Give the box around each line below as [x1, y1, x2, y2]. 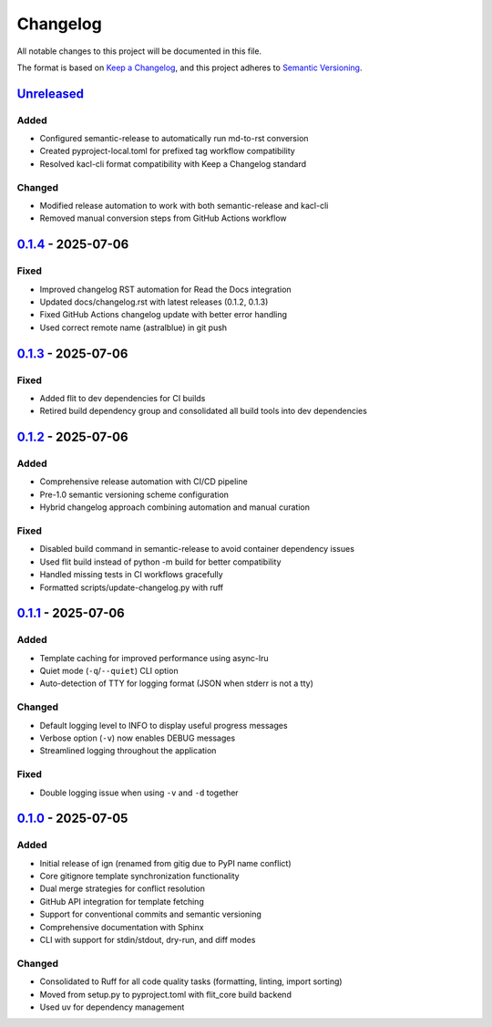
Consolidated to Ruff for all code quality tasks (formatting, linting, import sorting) [39, 976, 343, 987]
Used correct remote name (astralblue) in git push [39, 322, 228, 333]
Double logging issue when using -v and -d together [39, 787, 239, 798]
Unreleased [16, 86, 85, 101]
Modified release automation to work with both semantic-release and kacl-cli [39, 201, 329, 212]
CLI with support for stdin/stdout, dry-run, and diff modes [39, 935, 256, 946]
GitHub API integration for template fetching [39, 896, 204, 907]
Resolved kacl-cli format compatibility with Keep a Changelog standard [39, 158, 307, 169]
